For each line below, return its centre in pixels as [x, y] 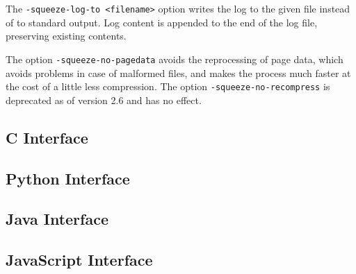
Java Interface [57, 219]
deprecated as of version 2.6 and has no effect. [104, 100]
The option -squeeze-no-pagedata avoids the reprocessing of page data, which [175, 59]
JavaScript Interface [79, 260]
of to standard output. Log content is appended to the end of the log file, [162, 22]
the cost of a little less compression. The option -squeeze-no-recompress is [168, 86]
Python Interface [68, 178]
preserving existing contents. [66, 36]
